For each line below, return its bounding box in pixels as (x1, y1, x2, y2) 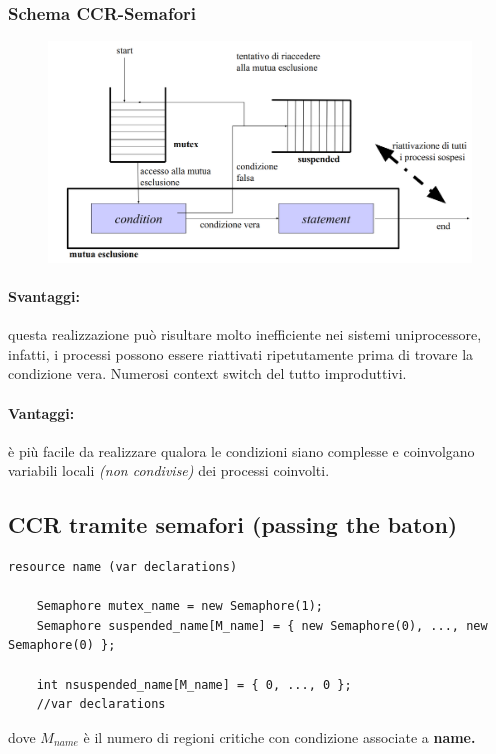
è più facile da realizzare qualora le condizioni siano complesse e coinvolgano (8, 440, 475, 461)
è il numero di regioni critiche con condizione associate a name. (83, 726, 476, 747)
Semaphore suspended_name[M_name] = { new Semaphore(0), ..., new (36, 618, 488, 633)
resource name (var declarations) (8, 560, 238, 575)
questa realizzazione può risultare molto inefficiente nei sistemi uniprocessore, (8, 324, 482, 345)
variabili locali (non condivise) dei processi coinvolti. (8, 460, 330, 481)
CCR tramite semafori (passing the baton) (8, 509, 458, 540)
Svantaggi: (8, 285, 80, 306)
